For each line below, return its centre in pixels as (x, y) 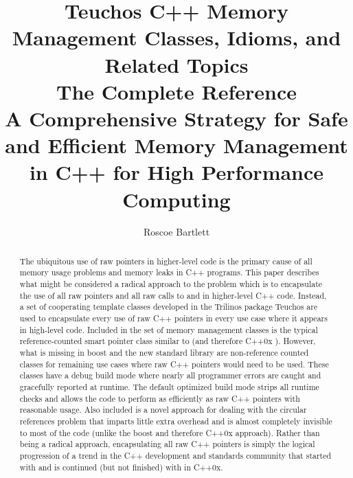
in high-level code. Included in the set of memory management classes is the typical (169, 329)
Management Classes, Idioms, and (176, 37)
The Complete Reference (176, 91)
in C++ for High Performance (176, 172)
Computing (176, 199)
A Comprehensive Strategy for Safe (176, 118)
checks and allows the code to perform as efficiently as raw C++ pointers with (160, 398)
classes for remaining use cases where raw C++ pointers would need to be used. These (174, 364)
